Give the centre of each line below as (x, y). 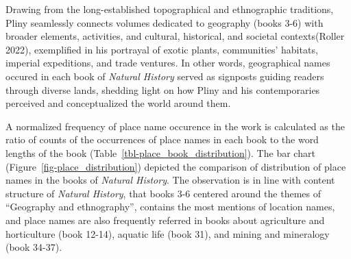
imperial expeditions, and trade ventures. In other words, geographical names (168, 63)
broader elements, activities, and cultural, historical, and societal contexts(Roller (175, 36)
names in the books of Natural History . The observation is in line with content (170, 180)
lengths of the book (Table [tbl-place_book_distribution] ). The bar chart (160, 152)
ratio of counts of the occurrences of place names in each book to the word (162, 139)
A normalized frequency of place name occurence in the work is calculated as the (175, 126)
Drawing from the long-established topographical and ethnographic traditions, (170, 9)
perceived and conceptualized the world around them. (118, 103)
